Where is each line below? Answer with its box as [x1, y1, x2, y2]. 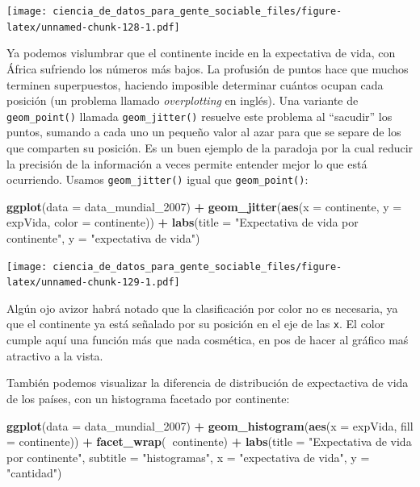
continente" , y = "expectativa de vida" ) [6, 229, 200, 246]
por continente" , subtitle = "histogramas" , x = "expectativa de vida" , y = [6, 448, 370, 465]
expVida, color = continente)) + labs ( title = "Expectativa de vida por [6, 214, 359, 231]
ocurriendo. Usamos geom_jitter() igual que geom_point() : [6, 171, 309, 188]
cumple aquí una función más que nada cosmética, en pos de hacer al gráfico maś [6, 331, 409, 348]
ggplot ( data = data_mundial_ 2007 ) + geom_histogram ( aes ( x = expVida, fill [6, 417, 414, 434]
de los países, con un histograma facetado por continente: [6, 389, 290, 406]
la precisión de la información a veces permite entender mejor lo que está [6, 155, 367, 172]
